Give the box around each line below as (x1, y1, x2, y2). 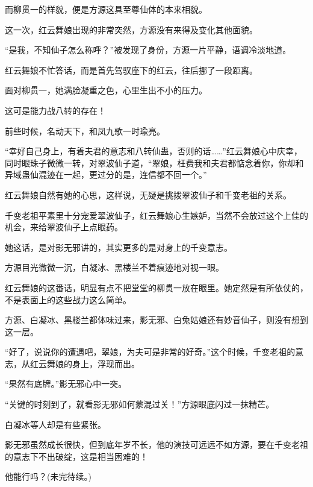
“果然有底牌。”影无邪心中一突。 (5, 377, 127, 390)
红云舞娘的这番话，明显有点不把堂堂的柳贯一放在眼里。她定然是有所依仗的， (5, 281, 308, 294)
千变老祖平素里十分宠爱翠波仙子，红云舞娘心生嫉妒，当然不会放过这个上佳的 (5, 209, 308, 221)
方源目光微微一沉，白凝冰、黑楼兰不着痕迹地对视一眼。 (5, 261, 224, 274)
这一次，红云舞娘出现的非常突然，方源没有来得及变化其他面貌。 (5, 23, 258, 36)
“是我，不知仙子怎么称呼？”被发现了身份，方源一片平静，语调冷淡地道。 (5, 43, 291, 56)
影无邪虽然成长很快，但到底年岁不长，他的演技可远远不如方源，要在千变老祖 (5, 438, 308, 451)
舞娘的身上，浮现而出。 (46, 357, 140, 369)
